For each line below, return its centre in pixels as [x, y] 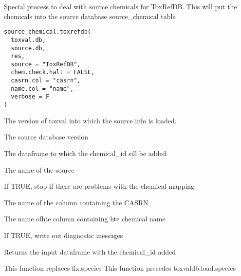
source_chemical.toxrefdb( [47, 32]
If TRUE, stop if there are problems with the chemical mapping [99, 186]
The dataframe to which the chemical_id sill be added [85, 153]
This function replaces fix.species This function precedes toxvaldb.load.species [120, 268]
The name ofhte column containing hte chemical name [85, 219]
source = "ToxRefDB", [46, 64]
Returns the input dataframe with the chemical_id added [90, 251]
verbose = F [30, 97]
